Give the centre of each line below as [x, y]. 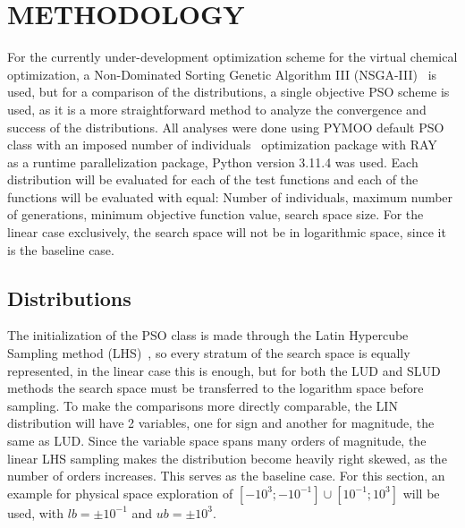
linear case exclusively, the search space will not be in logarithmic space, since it [227, 232]
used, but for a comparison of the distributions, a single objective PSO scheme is [228, 92]
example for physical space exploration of [120, 493]
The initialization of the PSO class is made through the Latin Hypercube [208, 335]
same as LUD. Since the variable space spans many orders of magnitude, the [217, 441]
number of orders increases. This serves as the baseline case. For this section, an [226, 476]
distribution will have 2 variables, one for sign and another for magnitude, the [221, 423]
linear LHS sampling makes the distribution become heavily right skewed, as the [227, 458]
